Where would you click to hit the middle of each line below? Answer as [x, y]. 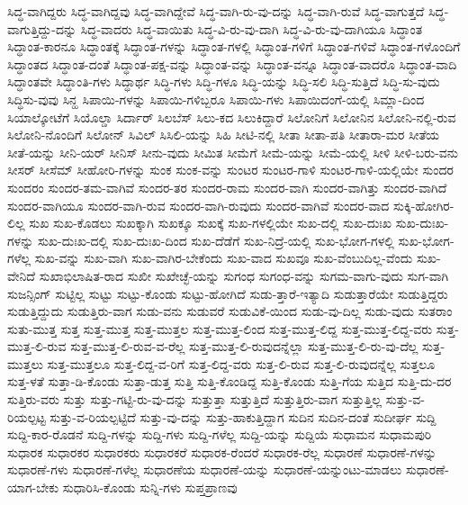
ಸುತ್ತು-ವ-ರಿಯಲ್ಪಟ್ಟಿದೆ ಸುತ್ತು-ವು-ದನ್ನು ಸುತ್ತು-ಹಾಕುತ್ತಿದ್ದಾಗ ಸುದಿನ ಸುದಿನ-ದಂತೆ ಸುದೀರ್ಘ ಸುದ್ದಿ [243, 416]
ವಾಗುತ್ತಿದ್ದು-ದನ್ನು [42, 28]
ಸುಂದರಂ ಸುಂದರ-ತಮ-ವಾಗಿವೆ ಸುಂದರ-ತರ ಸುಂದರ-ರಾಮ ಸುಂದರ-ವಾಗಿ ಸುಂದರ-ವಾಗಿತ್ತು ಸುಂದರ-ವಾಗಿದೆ [227, 187]
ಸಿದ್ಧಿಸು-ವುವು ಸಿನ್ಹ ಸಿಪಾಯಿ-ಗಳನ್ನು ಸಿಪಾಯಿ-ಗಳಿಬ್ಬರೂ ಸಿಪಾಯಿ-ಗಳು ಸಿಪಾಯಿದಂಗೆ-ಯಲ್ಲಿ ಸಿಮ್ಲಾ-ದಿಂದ [216, 99]
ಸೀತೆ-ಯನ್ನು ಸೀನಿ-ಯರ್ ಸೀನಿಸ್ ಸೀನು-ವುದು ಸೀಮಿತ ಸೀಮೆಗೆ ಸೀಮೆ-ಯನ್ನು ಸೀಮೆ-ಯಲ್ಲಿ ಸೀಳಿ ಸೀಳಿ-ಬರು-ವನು [233, 152]
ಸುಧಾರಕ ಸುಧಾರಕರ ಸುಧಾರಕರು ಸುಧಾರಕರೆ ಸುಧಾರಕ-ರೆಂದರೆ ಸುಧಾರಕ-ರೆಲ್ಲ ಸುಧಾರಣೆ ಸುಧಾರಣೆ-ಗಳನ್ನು [222, 451]
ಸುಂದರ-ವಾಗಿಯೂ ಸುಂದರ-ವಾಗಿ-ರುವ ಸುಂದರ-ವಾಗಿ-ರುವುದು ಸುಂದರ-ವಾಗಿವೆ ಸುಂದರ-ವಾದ [198, 205]
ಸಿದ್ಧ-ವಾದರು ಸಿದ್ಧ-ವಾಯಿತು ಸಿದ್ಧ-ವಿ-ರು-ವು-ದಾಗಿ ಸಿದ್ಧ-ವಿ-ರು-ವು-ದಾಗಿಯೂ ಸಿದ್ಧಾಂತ [252, 28]
